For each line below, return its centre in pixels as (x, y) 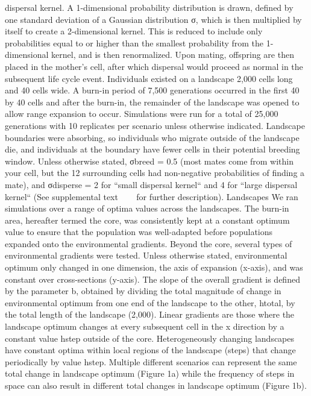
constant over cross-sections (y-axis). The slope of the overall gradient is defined (152, 279)
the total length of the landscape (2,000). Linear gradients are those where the (150, 314)
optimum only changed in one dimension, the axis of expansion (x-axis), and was (154, 267)
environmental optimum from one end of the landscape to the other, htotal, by (150, 302)
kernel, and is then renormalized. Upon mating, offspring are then (173, 55)
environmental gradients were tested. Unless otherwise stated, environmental (146, 255)
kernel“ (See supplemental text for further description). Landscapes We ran (152, 196)
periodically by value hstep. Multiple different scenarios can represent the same (151, 361)
